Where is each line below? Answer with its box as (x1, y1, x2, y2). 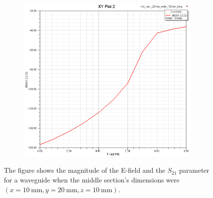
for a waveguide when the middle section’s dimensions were (4, 175, 180, 185)
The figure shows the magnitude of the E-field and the (4, 165, 165, 175)
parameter (179, 165, 210, 175)
